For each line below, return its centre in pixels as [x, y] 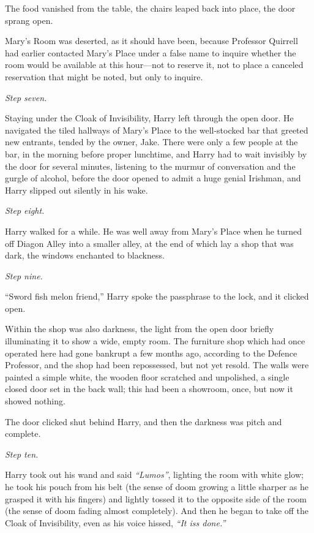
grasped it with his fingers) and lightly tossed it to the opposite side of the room [156, 498]
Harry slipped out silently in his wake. [77, 190]
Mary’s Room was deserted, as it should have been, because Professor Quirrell [151, 41]
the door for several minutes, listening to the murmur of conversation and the [150, 166]
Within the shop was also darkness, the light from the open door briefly [140, 329]
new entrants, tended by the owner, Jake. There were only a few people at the [151, 142]
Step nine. [24, 275]
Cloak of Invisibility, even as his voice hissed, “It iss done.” [115, 522]
